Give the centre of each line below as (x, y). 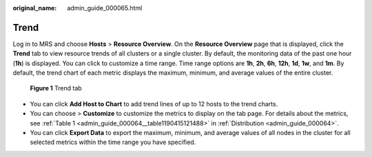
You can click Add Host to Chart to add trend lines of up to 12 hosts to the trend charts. (154, 104)
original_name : (35, 8)
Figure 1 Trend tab (56, 88)
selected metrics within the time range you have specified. (113, 142)
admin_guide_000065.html (105, 8)
